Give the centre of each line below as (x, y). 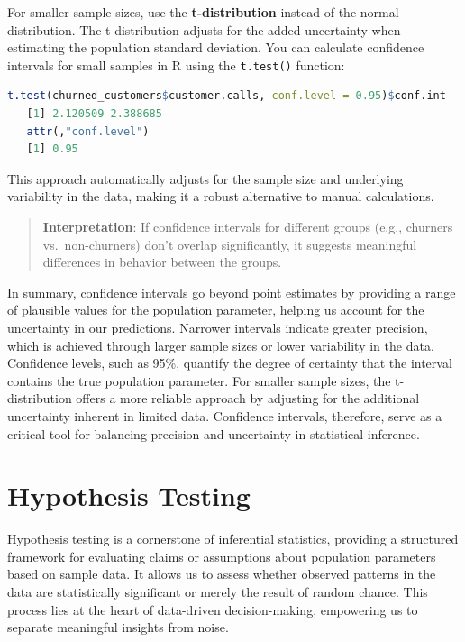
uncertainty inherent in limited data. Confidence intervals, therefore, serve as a (225, 415)
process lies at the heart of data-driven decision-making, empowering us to (213, 609)
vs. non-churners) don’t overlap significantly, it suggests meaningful (230, 244)
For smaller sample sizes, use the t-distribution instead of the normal (203, 12)
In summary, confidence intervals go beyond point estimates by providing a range (232, 292)
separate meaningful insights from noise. (118, 627)
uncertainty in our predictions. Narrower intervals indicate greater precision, (218, 327)
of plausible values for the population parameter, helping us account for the (216, 310)
